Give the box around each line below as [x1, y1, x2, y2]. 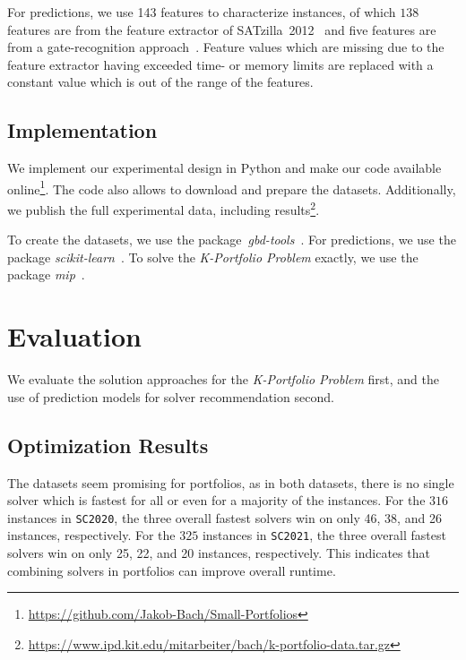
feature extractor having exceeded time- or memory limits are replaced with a [7, 55, 434, 73]
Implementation [7, 116, 158, 144]
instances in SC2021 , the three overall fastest [202, 526, 446, 544]
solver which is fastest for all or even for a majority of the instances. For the [7, 491, 426, 510]
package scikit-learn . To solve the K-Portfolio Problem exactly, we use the [7, 247, 419, 266]
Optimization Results [7, 431, 209, 459]
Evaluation [7, 318, 142, 355]
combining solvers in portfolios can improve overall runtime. [7, 561, 336, 579]
